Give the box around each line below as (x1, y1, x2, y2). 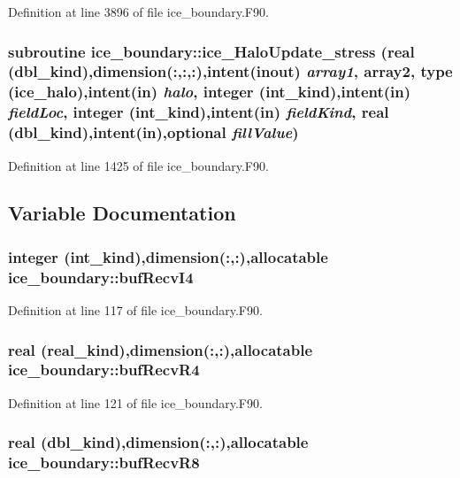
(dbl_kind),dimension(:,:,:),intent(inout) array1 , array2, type (8, 60, 453, 82)
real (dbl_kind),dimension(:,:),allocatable (8, 431, 309, 453)
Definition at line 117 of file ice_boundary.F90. (8, 301, 263, 320)
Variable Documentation (8, 199, 236, 227)
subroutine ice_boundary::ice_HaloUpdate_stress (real (8, 40, 415, 62)
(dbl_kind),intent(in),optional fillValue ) (8, 121, 299, 143)
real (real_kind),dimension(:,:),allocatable (8, 338, 313, 360)
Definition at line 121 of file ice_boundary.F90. (8, 393, 263, 412)
